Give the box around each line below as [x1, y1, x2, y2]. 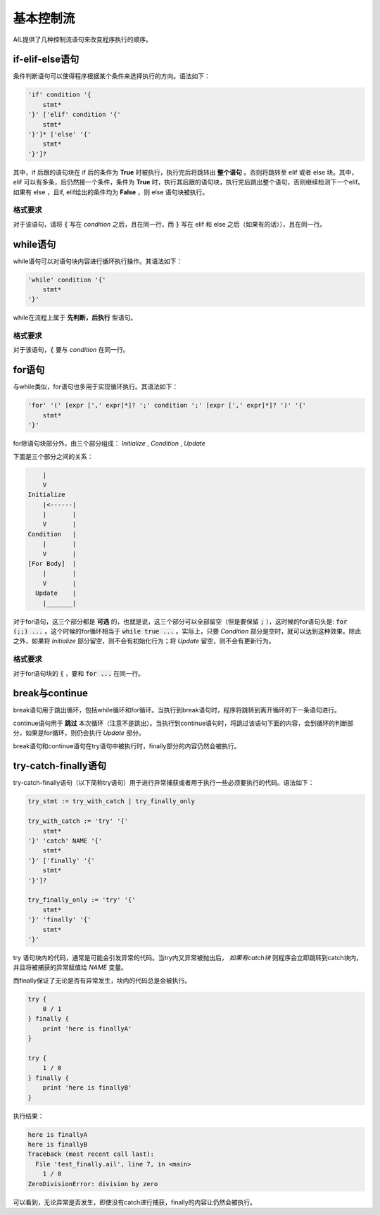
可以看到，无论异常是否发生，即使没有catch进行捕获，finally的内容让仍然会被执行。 [13, 1197, 257, 1207]
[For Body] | [27, 560, 77, 568]
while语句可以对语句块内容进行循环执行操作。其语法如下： [13, 257, 183, 265]
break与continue [13, 687, 88, 700]
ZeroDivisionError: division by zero [27, 1180, 158, 1188]
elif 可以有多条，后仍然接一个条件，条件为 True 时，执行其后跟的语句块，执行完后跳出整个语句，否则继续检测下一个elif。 [13, 178, 365, 187]
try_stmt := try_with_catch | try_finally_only [27, 798, 195, 805]
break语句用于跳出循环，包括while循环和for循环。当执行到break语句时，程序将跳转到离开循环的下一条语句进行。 [13, 706, 341, 714]
